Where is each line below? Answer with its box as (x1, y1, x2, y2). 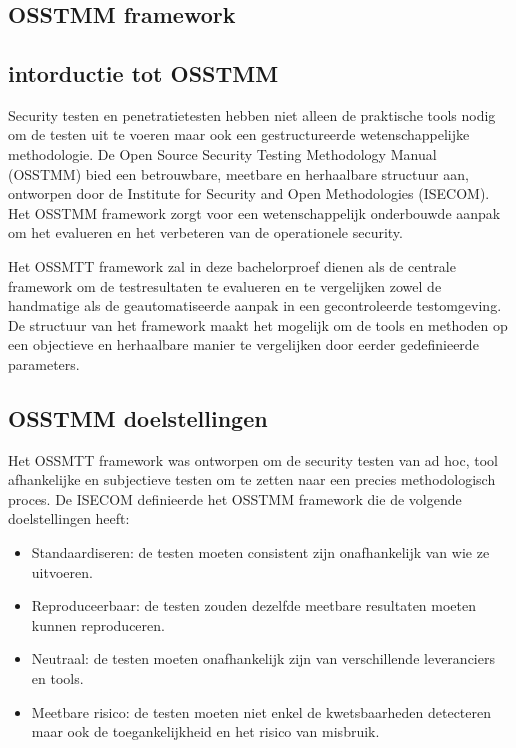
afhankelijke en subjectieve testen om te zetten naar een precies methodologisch (8, 469, 496, 490)
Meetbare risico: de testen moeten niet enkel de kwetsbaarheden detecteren (31, 701, 492, 722)
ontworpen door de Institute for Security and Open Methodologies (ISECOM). (8, 183, 490, 204)
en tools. (31, 668, 84, 689)
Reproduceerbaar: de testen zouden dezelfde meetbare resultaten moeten (31, 595, 477, 616)
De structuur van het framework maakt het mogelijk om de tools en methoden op (8, 314, 508, 335)
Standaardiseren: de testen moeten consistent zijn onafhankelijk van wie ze (31, 542, 490, 563)
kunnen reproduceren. (31, 614, 165, 635)
